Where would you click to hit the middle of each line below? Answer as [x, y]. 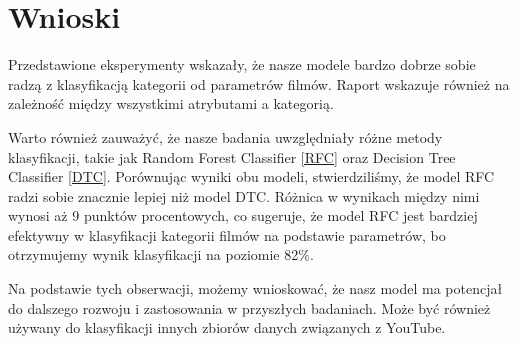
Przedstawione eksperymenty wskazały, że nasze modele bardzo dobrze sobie [242, 64]
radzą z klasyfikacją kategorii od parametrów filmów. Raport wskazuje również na [259, 83]
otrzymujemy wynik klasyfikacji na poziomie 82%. [161, 254]
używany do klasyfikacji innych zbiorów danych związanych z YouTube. [227, 327]
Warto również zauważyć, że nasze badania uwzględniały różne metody [225, 136]
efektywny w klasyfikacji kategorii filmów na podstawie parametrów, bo [227, 234]
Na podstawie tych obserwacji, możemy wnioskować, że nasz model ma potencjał [255, 288]
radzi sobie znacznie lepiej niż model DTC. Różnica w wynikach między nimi [244, 195]
